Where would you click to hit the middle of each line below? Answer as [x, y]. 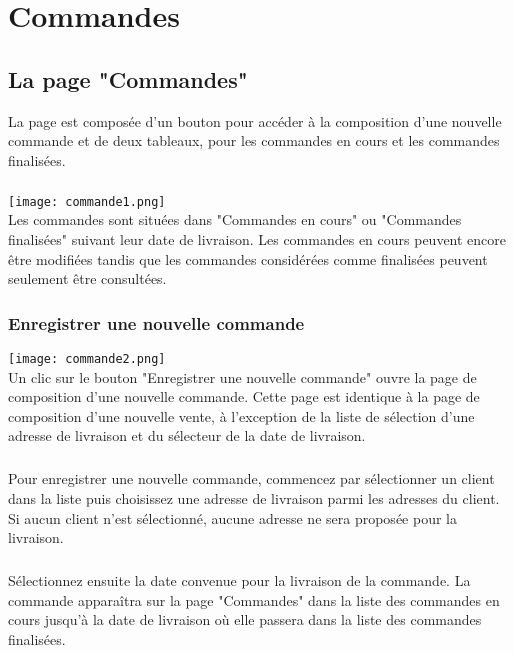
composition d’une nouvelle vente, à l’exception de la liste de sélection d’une [241, 415]
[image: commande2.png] [87, 358]
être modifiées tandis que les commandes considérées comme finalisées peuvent [248, 258]
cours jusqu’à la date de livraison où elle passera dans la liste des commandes [245, 619]
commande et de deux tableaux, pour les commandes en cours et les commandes [254, 140]
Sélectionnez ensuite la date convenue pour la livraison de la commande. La [239, 580]
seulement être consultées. [87, 278]
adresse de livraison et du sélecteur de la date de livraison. [187, 435]
